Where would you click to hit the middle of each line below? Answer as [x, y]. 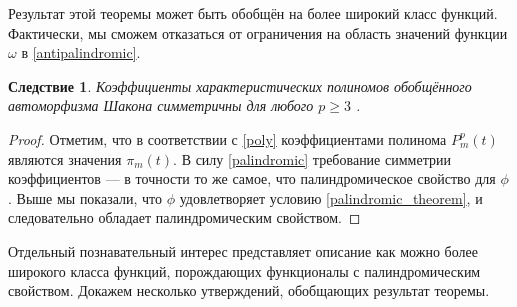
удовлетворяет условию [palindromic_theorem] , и [331, 197]
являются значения [65, 158]
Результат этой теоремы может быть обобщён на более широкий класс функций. [253, 13]
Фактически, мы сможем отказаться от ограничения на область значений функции [258, 32]
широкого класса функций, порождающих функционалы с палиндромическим [244, 270]
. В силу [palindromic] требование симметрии [312, 158]
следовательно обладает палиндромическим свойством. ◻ [184, 217]
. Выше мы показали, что [85, 197]
